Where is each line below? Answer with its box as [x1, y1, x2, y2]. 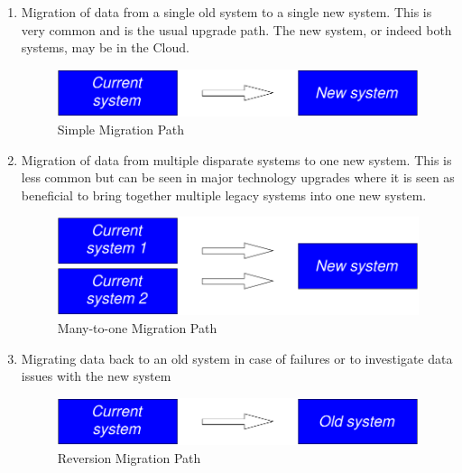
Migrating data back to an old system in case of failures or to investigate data [21, 348, 453, 367]
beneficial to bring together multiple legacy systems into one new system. [21, 185, 427, 204]
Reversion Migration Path [57, 449, 201, 468]
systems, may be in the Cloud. [21, 38, 189, 57]
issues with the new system [21, 366, 171, 385]
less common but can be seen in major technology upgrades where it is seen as [21, 168, 455, 187]
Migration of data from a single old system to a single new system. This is [21, 3, 432, 21]
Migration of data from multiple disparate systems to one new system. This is [21, 150, 452, 169]
